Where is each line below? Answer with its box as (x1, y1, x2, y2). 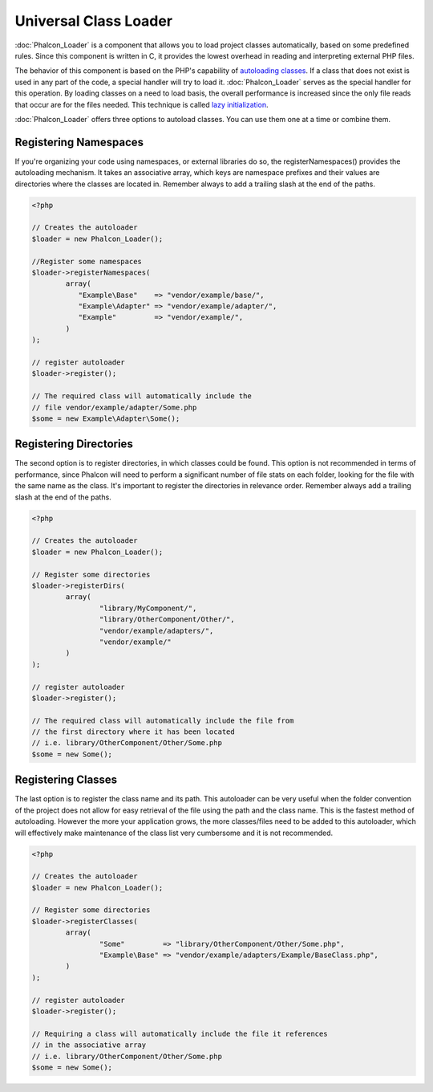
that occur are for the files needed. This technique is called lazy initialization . (14, 100, 269, 109)
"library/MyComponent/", (99, 603, 197, 613)
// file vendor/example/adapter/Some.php (31, 402, 197, 412)
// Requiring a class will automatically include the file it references (31, 1029, 328, 1038)
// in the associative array (31, 1041, 147, 1049)
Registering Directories (14, 438, 134, 451)
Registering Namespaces (14, 135, 144, 149)
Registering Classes (14, 773, 118, 787)
